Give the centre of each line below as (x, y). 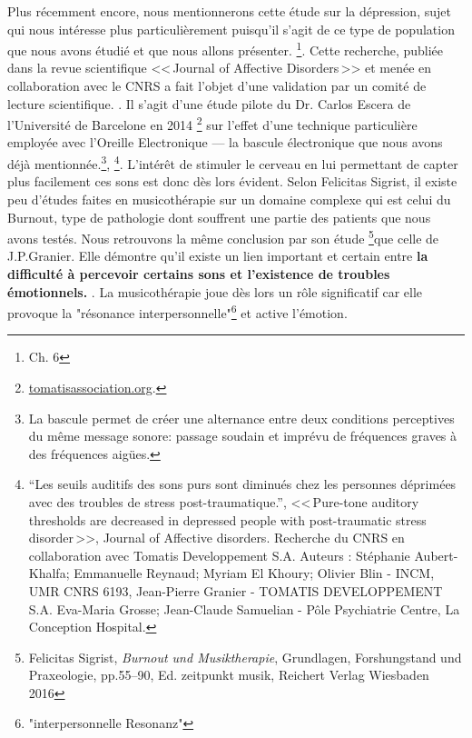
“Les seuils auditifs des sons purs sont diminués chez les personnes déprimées (242, 484)
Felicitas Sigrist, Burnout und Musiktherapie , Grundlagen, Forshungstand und (245, 657)
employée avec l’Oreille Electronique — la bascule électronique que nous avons (225, 142)
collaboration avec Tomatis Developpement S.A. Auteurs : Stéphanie (219, 555)
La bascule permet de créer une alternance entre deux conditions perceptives (241, 418)
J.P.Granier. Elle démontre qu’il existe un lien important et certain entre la (218, 256)
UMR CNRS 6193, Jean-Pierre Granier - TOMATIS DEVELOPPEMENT (236, 590)
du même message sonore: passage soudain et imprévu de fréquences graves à (243, 436)
